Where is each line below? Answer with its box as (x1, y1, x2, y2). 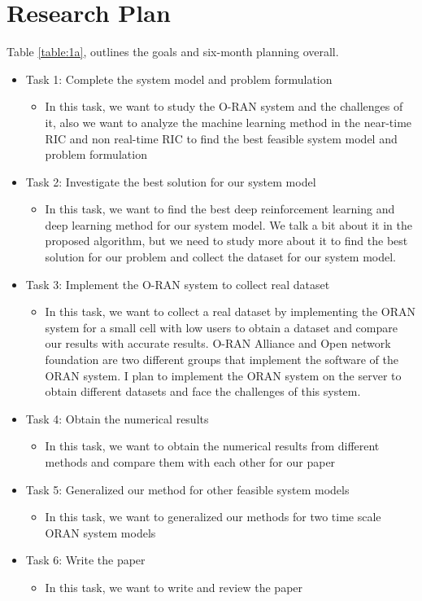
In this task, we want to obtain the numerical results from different (45, 437, 380, 454)
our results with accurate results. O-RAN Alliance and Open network (45, 335, 391, 352)
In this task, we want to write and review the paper (45, 578, 303, 595)
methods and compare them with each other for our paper (45, 454, 336, 470)
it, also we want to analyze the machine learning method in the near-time (45, 113, 412, 130)
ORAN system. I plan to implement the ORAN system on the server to (45, 366, 402, 384)
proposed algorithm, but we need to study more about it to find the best (45, 232, 408, 249)
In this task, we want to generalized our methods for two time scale (45, 508, 381, 525)
